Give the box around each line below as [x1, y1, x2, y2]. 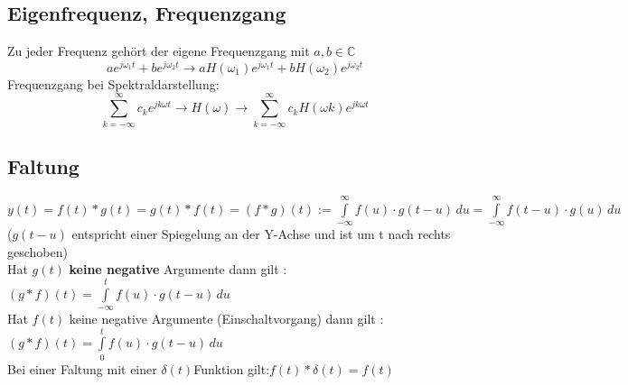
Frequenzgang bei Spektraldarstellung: [7, 74, 220, 93]
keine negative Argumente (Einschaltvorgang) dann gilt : [69, 308, 384, 327]
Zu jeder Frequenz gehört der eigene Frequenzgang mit [7, 41, 310, 60]
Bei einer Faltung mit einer [7, 359, 157, 378]
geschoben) [7, 242, 68, 261]
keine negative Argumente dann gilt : [69, 260, 287, 279]
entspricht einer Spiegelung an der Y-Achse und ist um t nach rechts [71, 224, 451, 243]
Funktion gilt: [193, 359, 270, 378]
